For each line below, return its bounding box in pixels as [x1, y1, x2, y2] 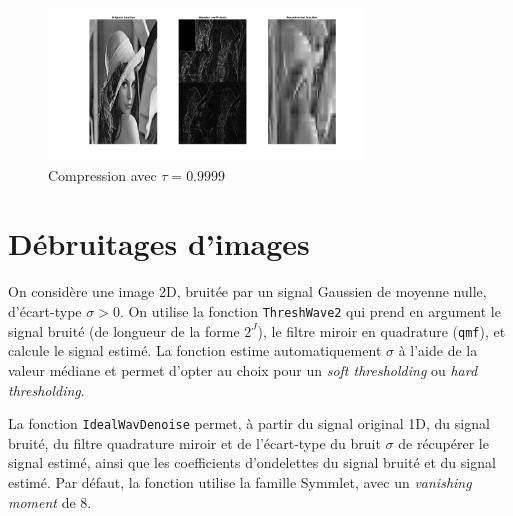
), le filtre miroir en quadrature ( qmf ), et [257, 320, 506, 341]
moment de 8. [8, 491, 92, 512]
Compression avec [48, 164, 157, 185]
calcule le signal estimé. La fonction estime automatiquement [8, 340, 382, 361]
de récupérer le [398, 432, 489, 453]
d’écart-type [8, 301, 82, 321]
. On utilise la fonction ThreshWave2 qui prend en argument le [119, 301, 501, 321]
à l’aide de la [398, 340, 478, 361]
